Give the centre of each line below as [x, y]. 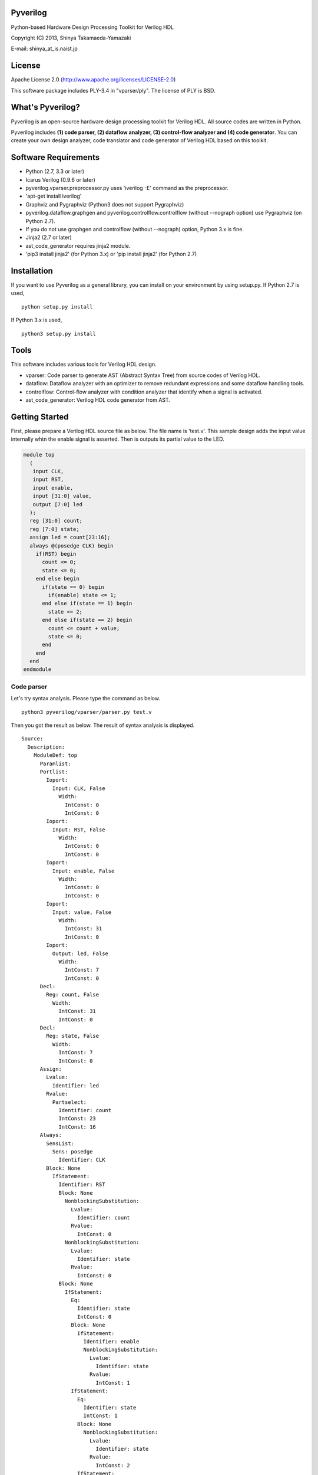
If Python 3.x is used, [37, 320]
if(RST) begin [56, 554]
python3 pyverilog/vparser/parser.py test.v [87, 712]
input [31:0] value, [62, 496]
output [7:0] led [57, 504]
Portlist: [54, 772]
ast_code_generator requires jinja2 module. [78, 245]
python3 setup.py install [59, 334]
